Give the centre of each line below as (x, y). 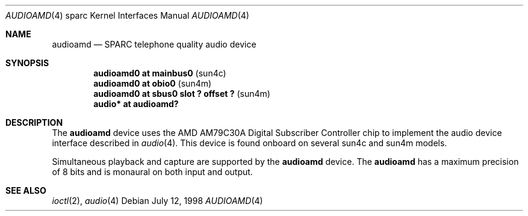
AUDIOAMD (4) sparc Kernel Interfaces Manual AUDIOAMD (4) (127, 15)
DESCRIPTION (34, 122)
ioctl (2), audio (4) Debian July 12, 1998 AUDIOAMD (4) (157, 201)
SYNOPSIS (27, 63)
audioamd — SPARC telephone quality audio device (154, 44)
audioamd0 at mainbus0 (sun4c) (160, 73)
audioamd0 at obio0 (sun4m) (153, 83)
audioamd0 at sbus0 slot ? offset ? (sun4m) (182, 94)
